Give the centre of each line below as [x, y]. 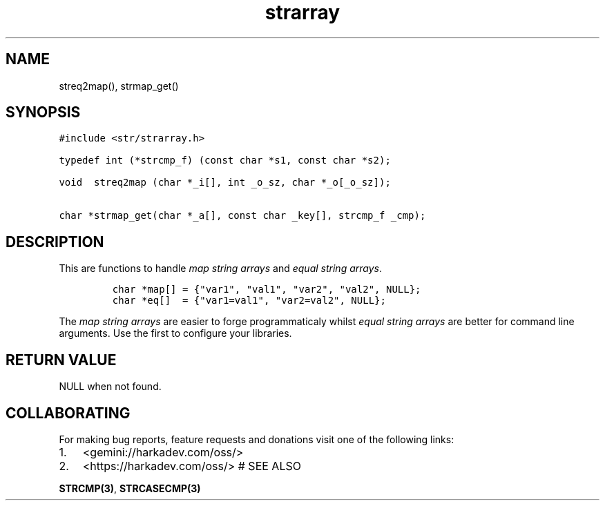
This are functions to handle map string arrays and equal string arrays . [220, 269]
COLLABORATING [68, 413]
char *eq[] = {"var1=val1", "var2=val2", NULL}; [249, 301]
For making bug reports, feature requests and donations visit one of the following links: [257, 439]
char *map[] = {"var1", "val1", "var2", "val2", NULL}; [267, 290]
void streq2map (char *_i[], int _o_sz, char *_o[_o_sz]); [225, 183]
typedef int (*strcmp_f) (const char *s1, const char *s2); [225, 160]
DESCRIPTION [55, 242]
